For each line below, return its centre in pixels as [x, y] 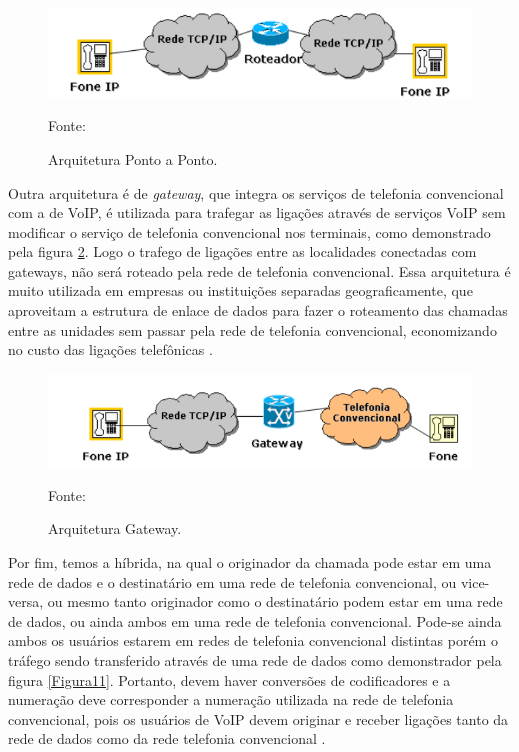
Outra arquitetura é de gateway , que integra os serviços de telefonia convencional [256, 192]
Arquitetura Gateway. [115, 528]
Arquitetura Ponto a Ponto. [133, 158]
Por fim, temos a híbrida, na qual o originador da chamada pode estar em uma [250, 562]
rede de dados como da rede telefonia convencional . [167, 738]
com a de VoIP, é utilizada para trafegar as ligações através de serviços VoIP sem [257, 212]
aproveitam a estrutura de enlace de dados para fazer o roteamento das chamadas [258, 310]
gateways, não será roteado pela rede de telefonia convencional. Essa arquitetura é [259, 270]
